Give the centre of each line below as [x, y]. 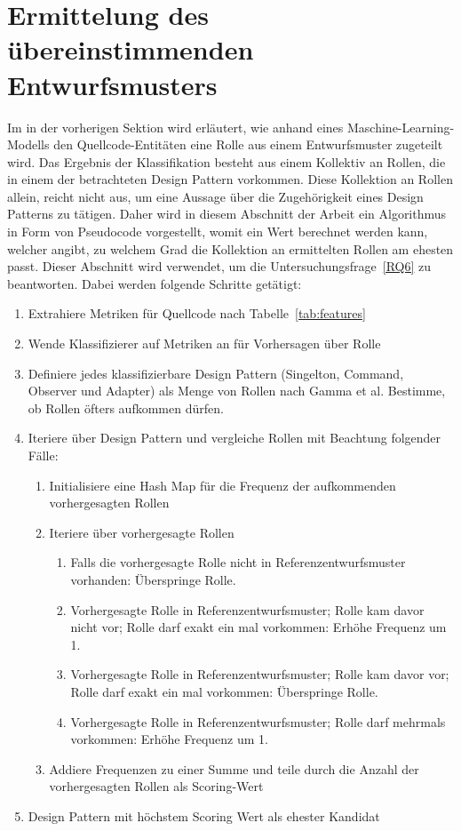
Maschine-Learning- [401, 127]
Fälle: [43, 455]
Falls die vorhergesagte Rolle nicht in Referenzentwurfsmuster [238, 562]
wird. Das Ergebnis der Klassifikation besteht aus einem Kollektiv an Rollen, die [227, 161]
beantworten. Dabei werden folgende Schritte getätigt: [155, 283]
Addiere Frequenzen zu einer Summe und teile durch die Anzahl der [234, 768]
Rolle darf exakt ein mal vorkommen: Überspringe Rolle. [224, 691]
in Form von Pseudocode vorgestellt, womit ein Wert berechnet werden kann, [218, 232]
